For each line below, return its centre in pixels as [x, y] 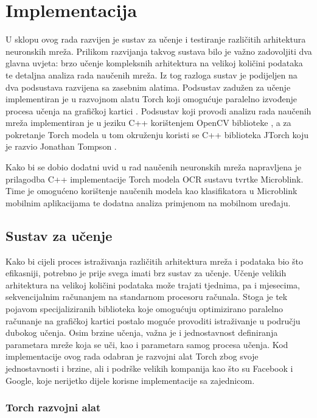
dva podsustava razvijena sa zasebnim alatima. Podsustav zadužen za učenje [148, 87]
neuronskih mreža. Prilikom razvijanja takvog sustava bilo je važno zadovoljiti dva [159, 51]
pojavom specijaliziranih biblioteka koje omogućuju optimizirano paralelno [145, 309]
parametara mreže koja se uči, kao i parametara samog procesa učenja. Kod [147, 344]
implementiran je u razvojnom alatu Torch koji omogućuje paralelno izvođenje [151, 99]
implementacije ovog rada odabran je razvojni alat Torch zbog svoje [132, 356]
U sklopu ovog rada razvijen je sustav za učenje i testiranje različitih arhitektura [156, 39]
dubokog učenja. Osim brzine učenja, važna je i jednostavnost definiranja [142, 333]
